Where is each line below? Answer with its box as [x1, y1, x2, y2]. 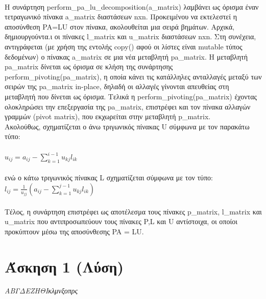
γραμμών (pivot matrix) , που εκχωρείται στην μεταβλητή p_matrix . [5, 111, 211, 122]
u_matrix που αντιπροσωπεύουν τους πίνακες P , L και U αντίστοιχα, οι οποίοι [5, 216, 237, 227]
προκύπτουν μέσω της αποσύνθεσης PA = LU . [5, 226, 144, 236]
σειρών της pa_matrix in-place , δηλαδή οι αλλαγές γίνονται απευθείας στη [5, 81, 229, 92]
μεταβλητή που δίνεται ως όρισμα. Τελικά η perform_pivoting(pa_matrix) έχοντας [5, 91, 257, 101]
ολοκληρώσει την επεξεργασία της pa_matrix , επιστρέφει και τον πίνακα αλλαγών [5, 101, 251, 112]
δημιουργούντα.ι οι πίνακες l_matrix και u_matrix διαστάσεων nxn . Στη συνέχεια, [5, 31, 256, 42]
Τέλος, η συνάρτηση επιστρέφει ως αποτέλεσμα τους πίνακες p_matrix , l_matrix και [5, 206, 262, 216]
